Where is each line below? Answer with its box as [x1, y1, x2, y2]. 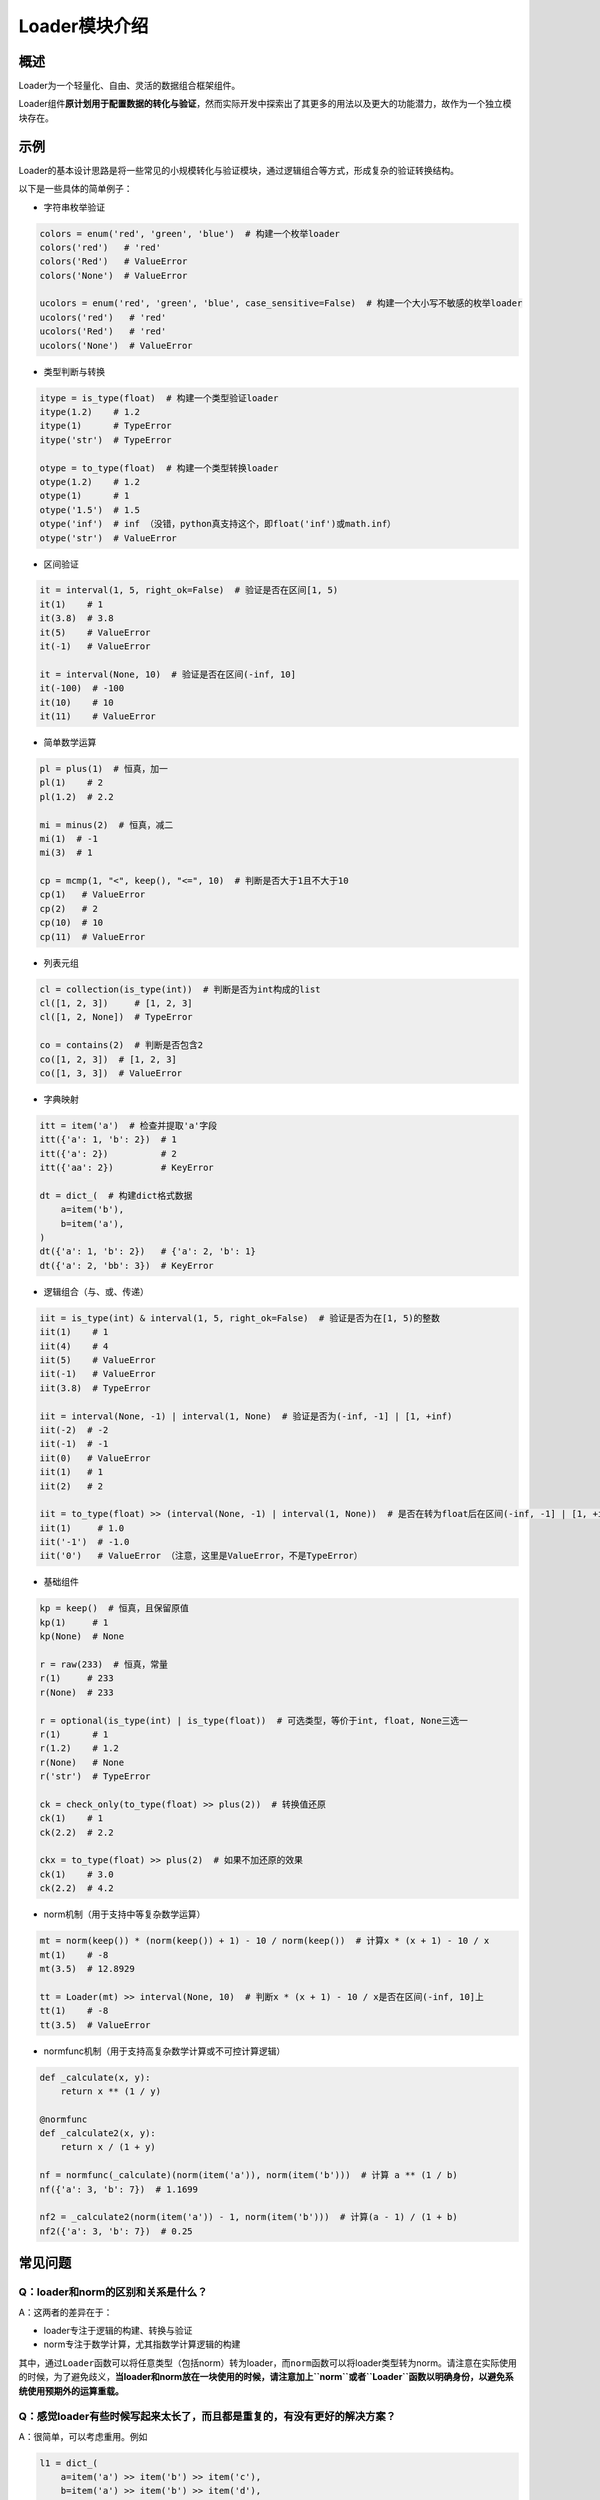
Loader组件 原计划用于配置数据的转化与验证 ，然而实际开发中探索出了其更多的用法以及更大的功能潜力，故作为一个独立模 [18, 98, 512, 110]
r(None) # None [39, 1756, 125, 1768]
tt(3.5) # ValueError [39, 2019, 151, 2030]
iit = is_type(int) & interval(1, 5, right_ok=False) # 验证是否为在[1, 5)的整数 [39, 1312, 440, 1324]
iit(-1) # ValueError [39, 1368, 157, 1380]
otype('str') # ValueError [39, 532, 177, 544]
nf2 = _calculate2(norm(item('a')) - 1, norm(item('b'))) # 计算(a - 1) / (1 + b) [39, 2211, 459, 2223]
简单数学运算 [43, 736, 97, 748]
